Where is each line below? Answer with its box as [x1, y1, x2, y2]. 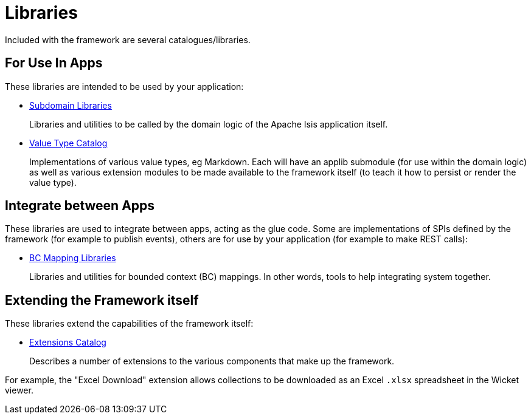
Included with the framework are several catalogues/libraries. [5, 34, 251, 45]
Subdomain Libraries [29, 100, 112, 111]
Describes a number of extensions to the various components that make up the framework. [29, 356, 395, 367]
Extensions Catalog [29, 337, 106, 348]
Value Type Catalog [29, 137, 108, 148]
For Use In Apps [5, 55, 103, 71]
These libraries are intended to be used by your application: [5, 81, 244, 92]
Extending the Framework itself [5, 292, 199, 308]
